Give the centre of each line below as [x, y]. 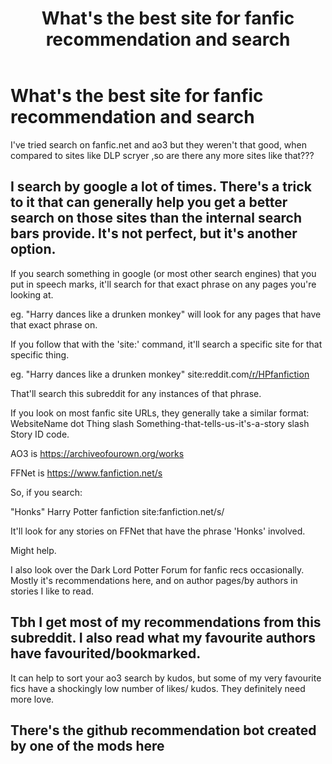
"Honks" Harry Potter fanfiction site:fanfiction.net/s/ [117, 511]
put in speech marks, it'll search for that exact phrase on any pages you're [163, 284]
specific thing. [40, 354]
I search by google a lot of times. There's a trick [161, 187]
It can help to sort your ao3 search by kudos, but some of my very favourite [166, 678]
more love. [32, 699]
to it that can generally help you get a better [149, 202]
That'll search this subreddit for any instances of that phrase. [136, 393]
